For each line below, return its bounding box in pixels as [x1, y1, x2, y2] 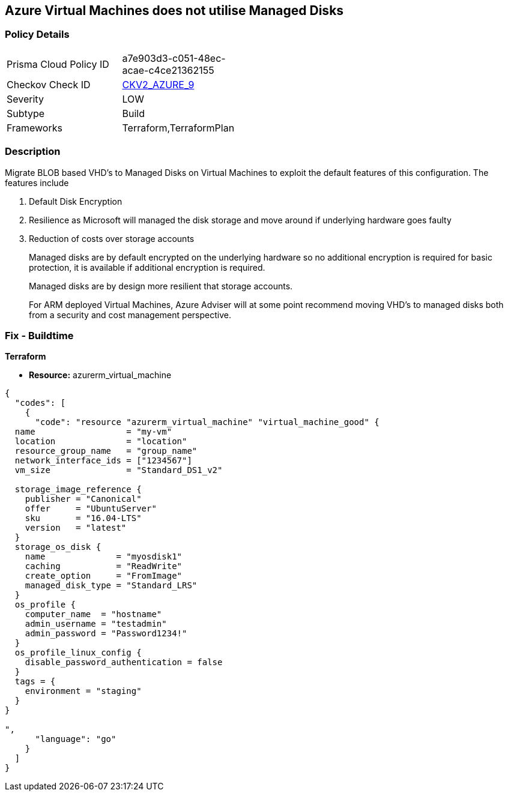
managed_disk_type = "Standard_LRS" [25, 580, 198, 591]
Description [5, 145, 61, 158]
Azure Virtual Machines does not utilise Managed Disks [5, 3, 344, 18]
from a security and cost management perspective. [29, 309, 231, 320]
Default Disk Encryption [29, 196, 122, 207]
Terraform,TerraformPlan [122, 121, 235, 134]
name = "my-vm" [14, 427, 172, 437]
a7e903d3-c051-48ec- [122, 52, 226, 64]
